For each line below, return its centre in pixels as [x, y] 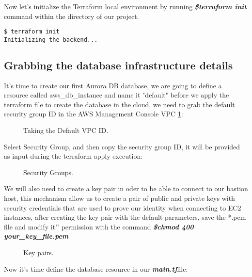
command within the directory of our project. [71, 16]
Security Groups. [48, 172]
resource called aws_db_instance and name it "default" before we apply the [117, 95]
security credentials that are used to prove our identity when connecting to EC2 [123, 207]
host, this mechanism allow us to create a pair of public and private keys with [119, 198]
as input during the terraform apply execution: [73, 156]
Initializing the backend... [51, 40]
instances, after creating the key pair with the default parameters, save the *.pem [125, 217]
